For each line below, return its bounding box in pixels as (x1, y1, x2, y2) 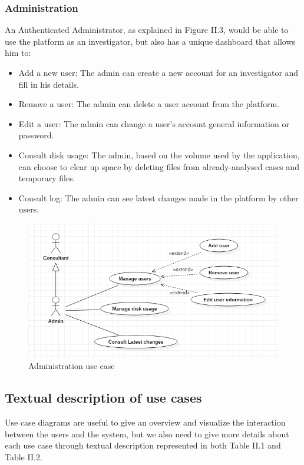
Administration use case (28, 360, 115, 372)
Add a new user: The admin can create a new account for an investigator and (18, 67, 299, 78)
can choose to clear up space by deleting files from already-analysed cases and (18, 160, 299, 172)
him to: (5, 46, 31, 59)
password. (18, 129, 54, 141)
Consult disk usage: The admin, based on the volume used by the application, (18, 148, 300, 161)
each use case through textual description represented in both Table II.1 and (5, 439, 281, 451)
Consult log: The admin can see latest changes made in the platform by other (18, 191, 299, 204)
